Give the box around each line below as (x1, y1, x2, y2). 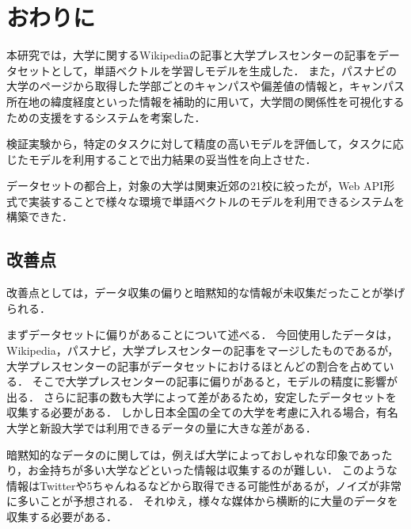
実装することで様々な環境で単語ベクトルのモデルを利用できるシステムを (28, 192, 405, 209)
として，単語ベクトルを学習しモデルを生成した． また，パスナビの (50, 62, 397, 78)
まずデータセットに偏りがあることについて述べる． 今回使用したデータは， (6, 326, 398, 343)
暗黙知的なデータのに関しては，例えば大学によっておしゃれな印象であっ (6, 446, 382, 462)
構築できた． (6, 208, 73, 225)
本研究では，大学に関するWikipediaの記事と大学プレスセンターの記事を (6, 47, 378, 63)
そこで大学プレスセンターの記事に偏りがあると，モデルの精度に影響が (32, 373, 398, 390)
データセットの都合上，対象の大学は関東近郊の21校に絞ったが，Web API (6, 177, 384, 194)
